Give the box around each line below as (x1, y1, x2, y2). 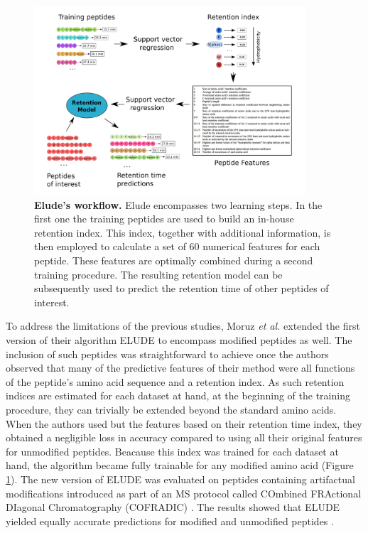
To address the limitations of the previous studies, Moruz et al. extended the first (6, 318, 360, 333)
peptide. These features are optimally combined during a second (34, 253, 313, 268)
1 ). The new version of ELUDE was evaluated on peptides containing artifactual (6, 471, 355, 486)
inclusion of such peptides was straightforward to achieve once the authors (6, 346, 329, 361)
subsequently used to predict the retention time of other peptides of (34, 281, 329, 296)
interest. (34, 294, 70, 309)
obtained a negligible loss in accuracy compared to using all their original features (6, 430, 362, 445)
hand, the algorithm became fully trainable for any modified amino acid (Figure (6, 458, 354, 473)
